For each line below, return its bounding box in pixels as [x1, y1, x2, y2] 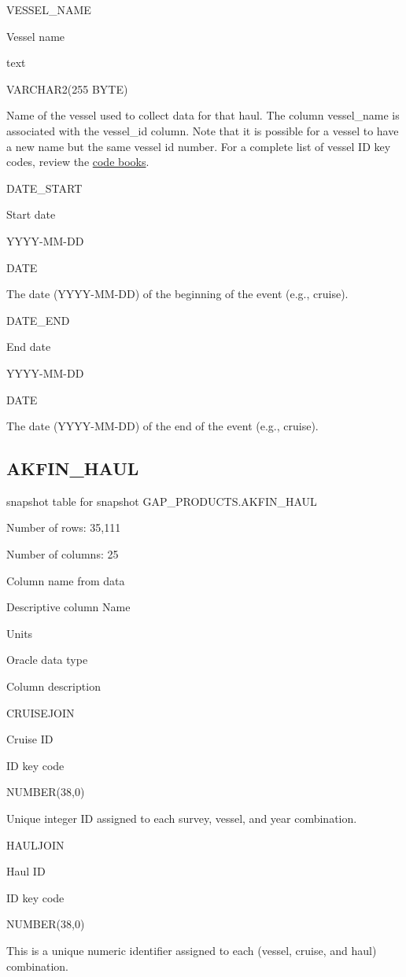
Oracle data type [6, 651, 88, 668]
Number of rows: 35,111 [6, 519, 121, 536]
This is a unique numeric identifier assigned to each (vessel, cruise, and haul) [6, 942, 377, 958]
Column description [6, 678, 101, 695]
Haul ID [6, 863, 46, 879]
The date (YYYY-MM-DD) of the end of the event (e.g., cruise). [6, 418, 319, 434]
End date [6, 338, 51, 355]
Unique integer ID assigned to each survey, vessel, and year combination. [6, 810, 357, 827]
